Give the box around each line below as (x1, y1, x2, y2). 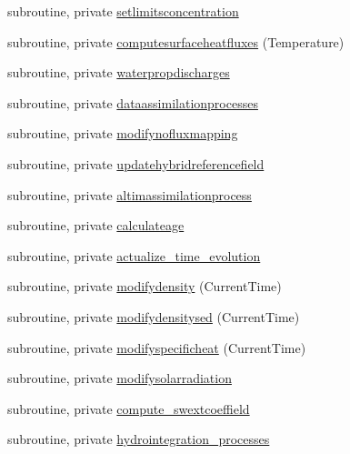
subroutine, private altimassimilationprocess (7, 185, 252, 204)
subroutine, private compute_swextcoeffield (7, 399, 250, 418)
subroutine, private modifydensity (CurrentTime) (7, 277, 282, 296)
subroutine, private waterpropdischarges (7, 63, 230, 82)
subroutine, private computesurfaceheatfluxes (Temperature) (7, 32, 345, 51)
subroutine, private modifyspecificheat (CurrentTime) (7, 338, 306, 357)
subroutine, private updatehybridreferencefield (7, 154, 265, 173)
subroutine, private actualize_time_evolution (7, 246, 261, 265)
